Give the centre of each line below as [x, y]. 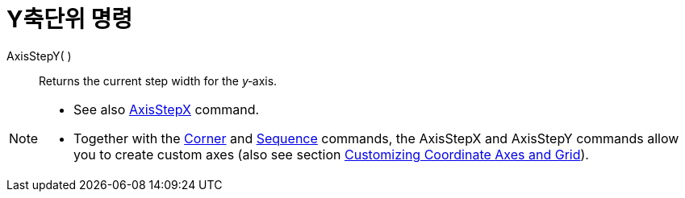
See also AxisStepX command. [167, 109]
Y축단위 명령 [69, 19]
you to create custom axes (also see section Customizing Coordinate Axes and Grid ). [331, 154]
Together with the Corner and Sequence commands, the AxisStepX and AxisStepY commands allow [376, 138]
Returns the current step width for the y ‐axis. [158, 80]
